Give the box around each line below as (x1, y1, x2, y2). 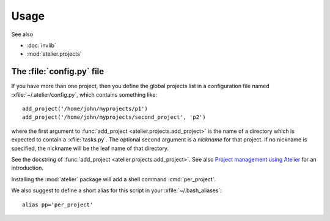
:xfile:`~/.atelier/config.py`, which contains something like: (11, 91, 158, 98)
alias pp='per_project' (22, 201, 94, 208)
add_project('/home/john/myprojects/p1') (22, 105, 148, 113)
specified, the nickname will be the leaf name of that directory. (11, 144, 169, 152)
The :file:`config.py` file (11, 66, 105, 77)
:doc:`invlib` (26, 42, 56, 49)
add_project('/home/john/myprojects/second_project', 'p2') (22, 114, 206, 121)
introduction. (11, 164, 44, 171)
